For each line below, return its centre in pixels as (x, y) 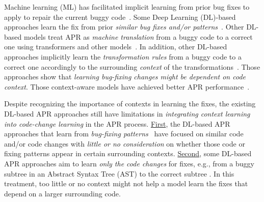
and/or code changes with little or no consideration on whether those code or (125, 143)
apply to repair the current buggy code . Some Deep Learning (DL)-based (120, 17)
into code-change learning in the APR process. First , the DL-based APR (117, 123)
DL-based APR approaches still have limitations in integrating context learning (127, 113)
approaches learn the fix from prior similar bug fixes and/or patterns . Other (124, 27)
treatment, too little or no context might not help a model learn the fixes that (126, 183)
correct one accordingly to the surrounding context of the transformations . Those (132, 66)
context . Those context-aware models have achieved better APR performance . (127, 86)
